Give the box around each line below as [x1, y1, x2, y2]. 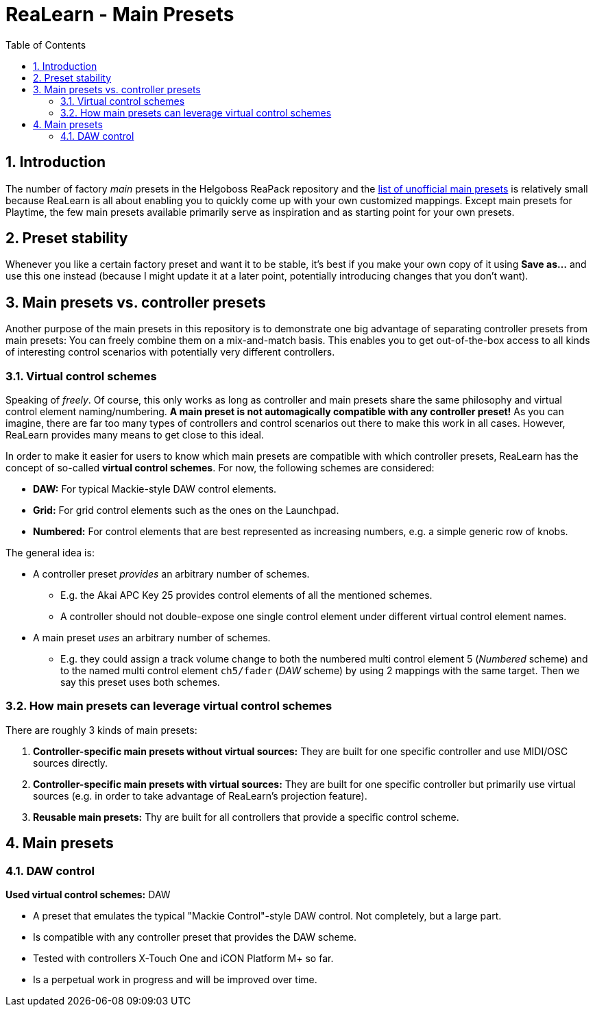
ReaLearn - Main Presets [5, 3, 234, 26]
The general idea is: [5, 547, 95, 559]
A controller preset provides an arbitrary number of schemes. [33, 568, 310, 580]
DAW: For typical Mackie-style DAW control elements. [33, 483, 277, 495]
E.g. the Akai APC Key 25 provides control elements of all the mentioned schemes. [60, 589, 433, 602]
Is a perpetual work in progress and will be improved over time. [33, 974, 317, 985]
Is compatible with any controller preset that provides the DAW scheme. [33, 931, 357, 943]
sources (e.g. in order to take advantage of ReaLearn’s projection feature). [33, 789, 367, 802]
